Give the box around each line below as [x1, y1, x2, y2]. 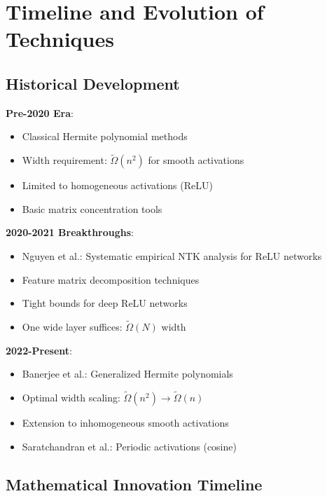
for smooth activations [148, 153, 244, 167]
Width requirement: [22, 153, 107, 167]
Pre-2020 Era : [6, 105, 74, 120]
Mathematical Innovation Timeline [6, 473, 263, 495]
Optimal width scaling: [22, 390, 120, 404]
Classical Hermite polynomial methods [22, 129, 188, 144]
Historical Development [6, 72, 180, 94]
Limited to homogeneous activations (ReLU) [22, 178, 213, 193]
